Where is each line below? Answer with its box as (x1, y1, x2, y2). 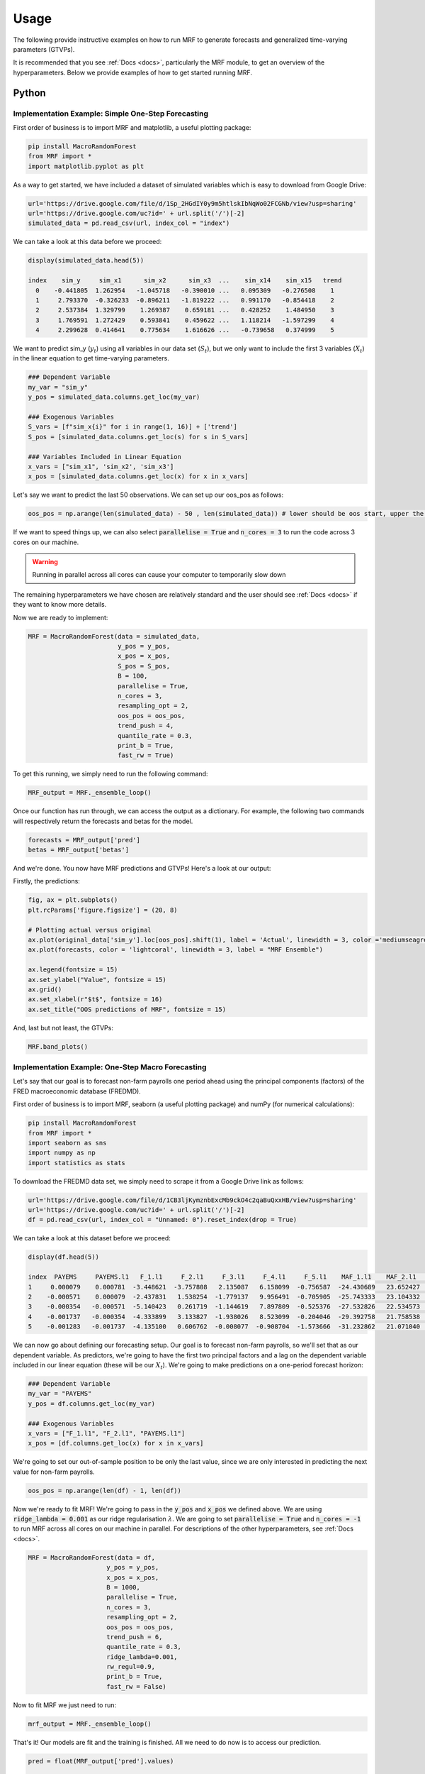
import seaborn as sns (28, 1139, 107, 1147)
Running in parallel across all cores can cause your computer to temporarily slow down (32, 571, 286, 579)
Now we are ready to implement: (13, 613, 108, 622)
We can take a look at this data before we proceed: (13, 238, 162, 246)
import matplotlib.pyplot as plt (28, 162, 144, 170)
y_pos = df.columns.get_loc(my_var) (28, 1399, 156, 1408)
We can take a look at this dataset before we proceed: (13, 1234, 171, 1243)
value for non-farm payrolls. (13, 1467, 95, 1476)
